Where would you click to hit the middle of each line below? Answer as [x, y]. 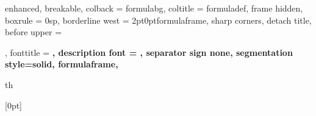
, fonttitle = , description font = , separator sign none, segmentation [149, 52]
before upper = [34, 32]
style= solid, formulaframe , [62, 64]
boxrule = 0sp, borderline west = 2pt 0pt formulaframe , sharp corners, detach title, [158, 20]
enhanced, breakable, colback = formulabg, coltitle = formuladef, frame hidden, [154, 8]
